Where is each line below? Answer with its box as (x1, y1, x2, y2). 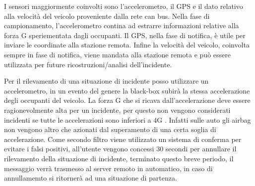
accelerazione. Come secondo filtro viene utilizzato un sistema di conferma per (4, 134, 242, 144)
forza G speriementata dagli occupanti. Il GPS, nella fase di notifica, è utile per (4, 30, 246, 40)
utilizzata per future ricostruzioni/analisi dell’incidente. (4, 59, 172, 69)
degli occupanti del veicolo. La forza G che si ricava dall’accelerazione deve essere (4, 95, 251, 105)
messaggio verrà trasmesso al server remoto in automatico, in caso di (4, 163, 213, 173)
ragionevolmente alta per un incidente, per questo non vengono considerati (4, 104, 231, 115)
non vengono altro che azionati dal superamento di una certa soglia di (4, 124, 216, 135)
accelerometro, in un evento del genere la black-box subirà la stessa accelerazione (4, 85, 250, 95)
